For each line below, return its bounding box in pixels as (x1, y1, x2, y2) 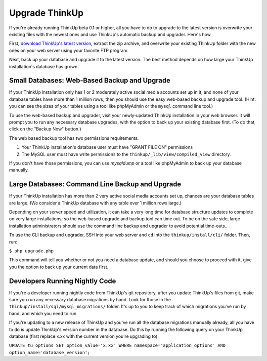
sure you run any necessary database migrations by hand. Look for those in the (9, 297, 171, 303)
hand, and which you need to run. (9, 310, 78, 316)
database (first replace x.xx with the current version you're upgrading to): (9, 333, 159, 339)
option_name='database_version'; (9, 350, 90, 355)
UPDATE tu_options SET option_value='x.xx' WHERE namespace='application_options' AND (9, 343, 226, 348)
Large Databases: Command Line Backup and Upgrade (9, 180, 181, 189)
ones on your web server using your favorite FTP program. (9, 47, 129, 53)
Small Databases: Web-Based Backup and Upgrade (9, 77, 171, 85)
